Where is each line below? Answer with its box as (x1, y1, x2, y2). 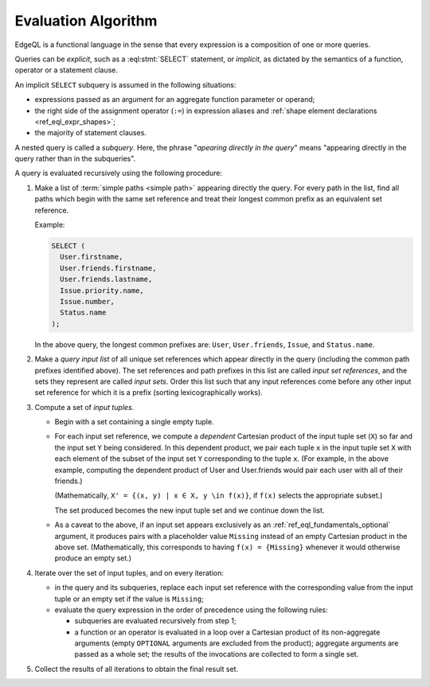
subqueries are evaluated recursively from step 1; (74, 616, 236, 626)
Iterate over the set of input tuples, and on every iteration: (34, 568, 225, 577)
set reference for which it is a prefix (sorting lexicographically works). (34, 388, 263, 397)
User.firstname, (60, 252, 123, 262)
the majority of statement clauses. (34, 128, 147, 138)
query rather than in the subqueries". (14, 154, 136, 163)
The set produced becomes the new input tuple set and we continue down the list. (54, 505, 325, 515)
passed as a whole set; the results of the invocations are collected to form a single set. (74, 650, 359, 659)
